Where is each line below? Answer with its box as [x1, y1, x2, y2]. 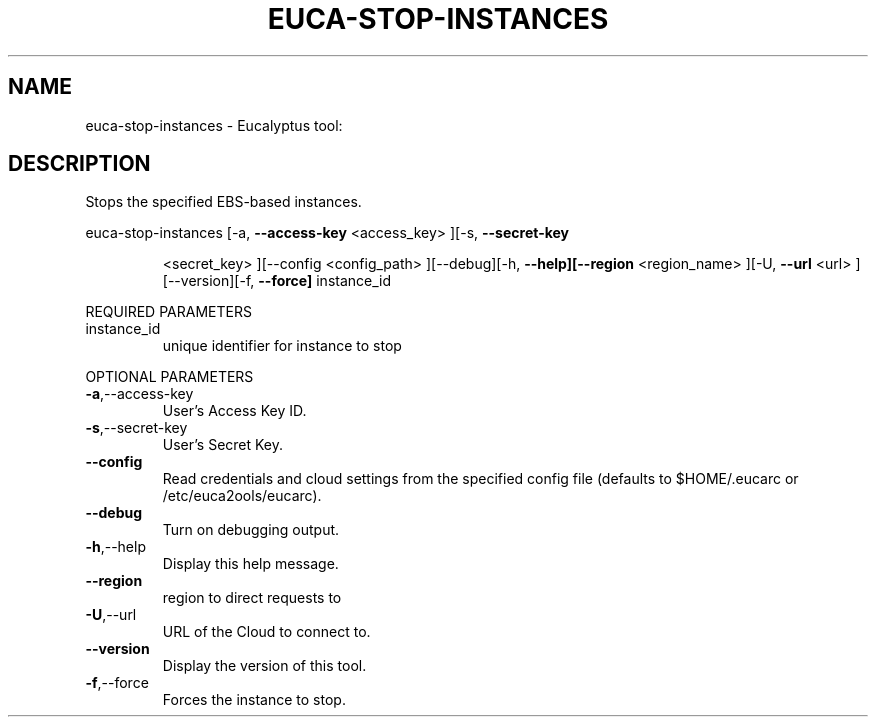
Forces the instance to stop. [162, 691, 346, 709]
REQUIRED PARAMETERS [85, 303, 252, 321]
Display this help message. [162, 555, 339, 573]
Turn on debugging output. [162, 521, 340, 539]
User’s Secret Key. [162, 436, 284, 454]
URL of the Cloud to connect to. [162, 623, 371, 641]
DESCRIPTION [8, 151, 151, 177]
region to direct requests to [162, 589, 342, 607]
